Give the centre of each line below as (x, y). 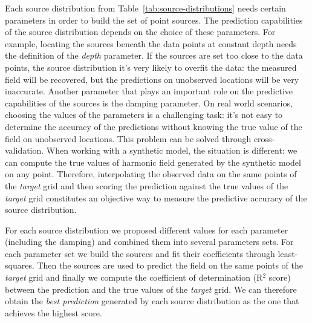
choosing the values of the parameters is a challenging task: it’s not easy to (144, 115)
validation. (24, 150)
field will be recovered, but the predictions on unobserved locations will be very (152, 79)
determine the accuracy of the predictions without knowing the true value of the (154, 126)
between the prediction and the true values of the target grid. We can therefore (151, 289)
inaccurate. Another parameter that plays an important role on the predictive (149, 91)
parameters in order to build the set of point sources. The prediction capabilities (154, 20)
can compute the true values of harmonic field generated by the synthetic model (153, 162)
